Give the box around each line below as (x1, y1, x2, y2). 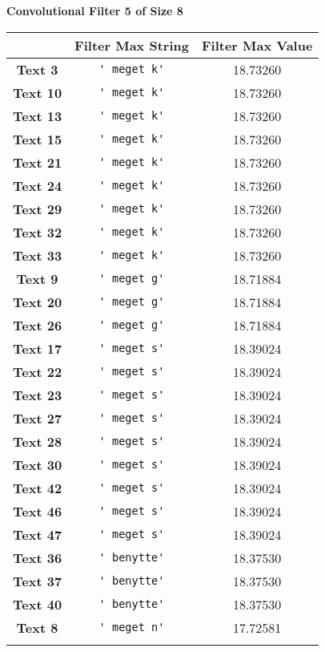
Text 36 (13, 548, 62, 567)
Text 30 (13, 455, 62, 474)
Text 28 (13, 431, 62, 451)
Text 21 (13, 152, 62, 172)
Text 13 (13, 106, 62, 125)
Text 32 (13, 222, 62, 241)
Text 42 (13, 478, 62, 497)
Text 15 (13, 129, 62, 148)
